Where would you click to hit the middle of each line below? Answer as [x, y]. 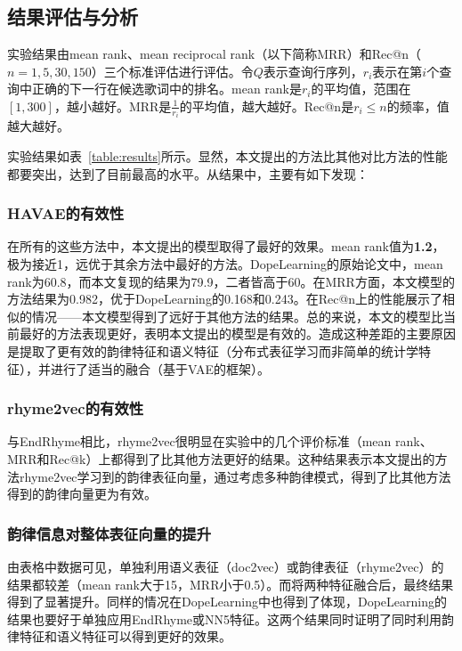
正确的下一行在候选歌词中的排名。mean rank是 [166, 89]
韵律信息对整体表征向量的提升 [109, 533]
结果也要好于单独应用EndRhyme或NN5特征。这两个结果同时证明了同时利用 [225, 618]
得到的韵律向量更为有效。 [82, 494]
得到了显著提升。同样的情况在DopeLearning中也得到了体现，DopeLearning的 [227, 602]
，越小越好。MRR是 [113, 106]
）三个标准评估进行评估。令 [172, 71]
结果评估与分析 [73, 16]
